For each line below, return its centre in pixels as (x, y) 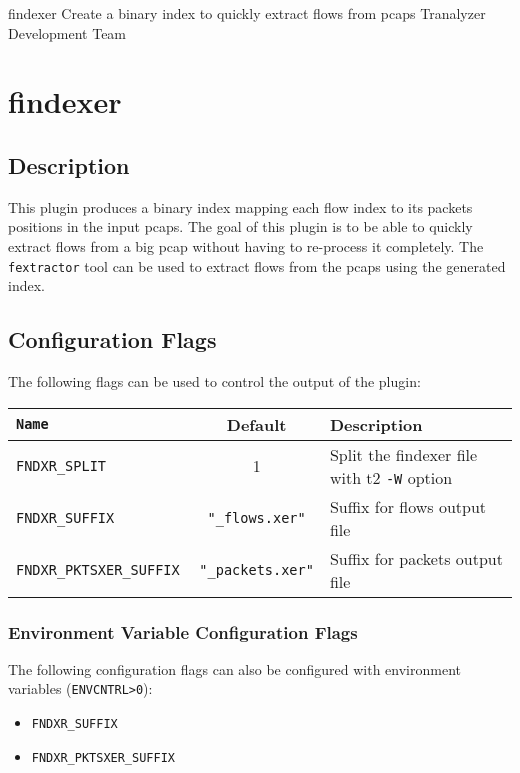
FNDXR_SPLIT (61, 465)
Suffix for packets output (416, 558)
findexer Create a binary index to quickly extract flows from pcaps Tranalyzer (247, 13)
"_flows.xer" (256, 517)
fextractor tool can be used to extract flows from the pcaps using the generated (257, 265)
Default (256, 424)
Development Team (67, 32)
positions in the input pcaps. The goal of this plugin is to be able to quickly (240, 226)
